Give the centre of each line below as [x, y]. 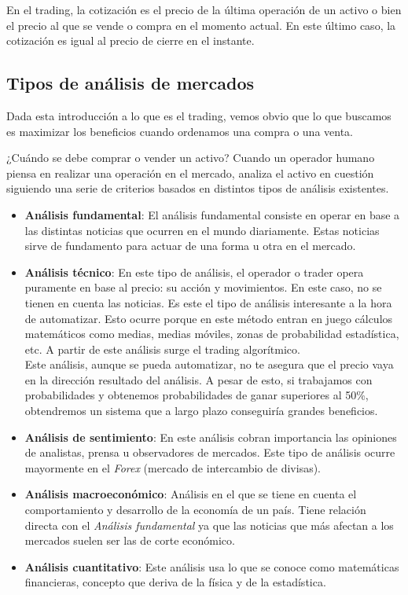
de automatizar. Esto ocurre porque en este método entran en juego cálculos [209, 318]
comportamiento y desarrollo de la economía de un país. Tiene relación [195, 510]
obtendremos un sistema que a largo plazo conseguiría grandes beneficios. [201, 411]
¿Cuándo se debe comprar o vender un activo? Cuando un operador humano [191, 158]
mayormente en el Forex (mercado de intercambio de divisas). [173, 467]
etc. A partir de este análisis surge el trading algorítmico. [162, 349]
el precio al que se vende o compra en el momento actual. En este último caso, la [201, 25]
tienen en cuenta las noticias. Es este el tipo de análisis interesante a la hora [208, 302]
